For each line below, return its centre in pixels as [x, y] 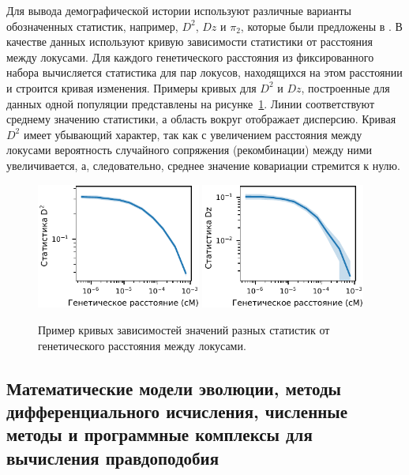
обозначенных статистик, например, [92, 26]
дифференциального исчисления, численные [177, 411]
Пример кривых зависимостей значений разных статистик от [184, 329]
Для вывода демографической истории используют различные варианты [179, 10]
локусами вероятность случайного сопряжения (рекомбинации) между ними [189, 150]
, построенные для [345, 87]
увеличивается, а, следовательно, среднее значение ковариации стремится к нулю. [203, 165]
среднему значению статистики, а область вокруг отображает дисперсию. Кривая [201, 119]
